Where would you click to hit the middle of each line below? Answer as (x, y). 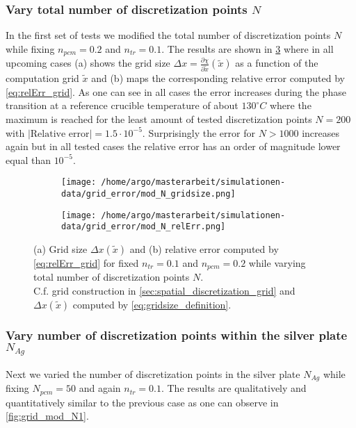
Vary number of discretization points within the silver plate (177, 335)
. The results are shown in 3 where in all (248, 48)
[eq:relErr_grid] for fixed (86, 262)
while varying (277, 262)
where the (290, 105)
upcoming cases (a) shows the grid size (88, 63)
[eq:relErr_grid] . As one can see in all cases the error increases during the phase (176, 91)
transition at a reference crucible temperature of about (122, 105)
